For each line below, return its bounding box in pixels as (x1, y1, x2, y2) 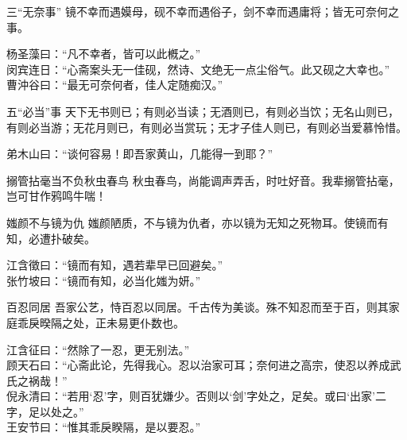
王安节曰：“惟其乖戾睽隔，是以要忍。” (6, 419, 201, 435)
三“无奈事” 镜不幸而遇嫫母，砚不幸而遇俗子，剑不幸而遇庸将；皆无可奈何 (6, 3, 388, 19)
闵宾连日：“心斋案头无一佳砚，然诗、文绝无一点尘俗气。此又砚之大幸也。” (6, 60, 390, 77)
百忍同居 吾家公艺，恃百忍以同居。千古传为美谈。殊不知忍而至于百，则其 (6, 299, 389, 315)
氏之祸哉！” (6, 372, 68, 388)
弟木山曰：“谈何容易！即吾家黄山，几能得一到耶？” (6, 145, 273, 162)
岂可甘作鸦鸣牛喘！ (6, 187, 107, 204)
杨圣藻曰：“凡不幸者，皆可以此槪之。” (6, 45, 201, 62)
